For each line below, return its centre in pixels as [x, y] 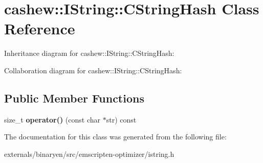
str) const [121, 119]
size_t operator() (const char [52, 119]
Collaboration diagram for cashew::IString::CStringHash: [93, 70]
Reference [40, 28]
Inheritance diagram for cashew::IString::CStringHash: [89, 53]
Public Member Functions [74, 98]
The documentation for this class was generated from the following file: [115, 137]
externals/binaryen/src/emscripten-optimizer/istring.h [89, 154]
